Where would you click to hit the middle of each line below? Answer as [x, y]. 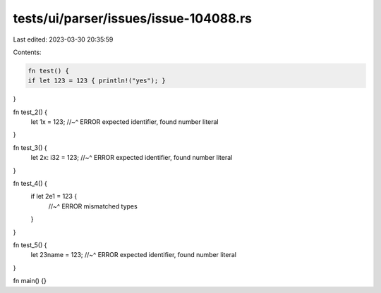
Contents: [27, 52]
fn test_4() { [30, 184]
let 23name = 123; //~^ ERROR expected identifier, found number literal [133, 255]
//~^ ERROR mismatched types [93, 206]
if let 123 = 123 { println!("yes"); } [97, 81]
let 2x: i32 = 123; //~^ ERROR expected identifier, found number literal [132, 158]
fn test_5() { [30, 245]
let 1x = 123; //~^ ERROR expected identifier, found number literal [125, 122]
